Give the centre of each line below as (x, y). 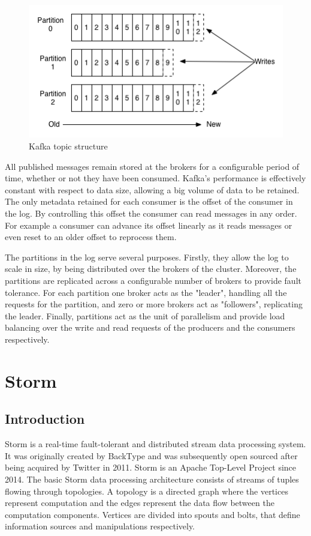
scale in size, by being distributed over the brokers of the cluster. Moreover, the (151, 269)
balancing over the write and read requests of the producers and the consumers (150, 327)
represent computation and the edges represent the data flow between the (140, 503)
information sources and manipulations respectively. (100, 526)
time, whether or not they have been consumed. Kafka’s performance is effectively (155, 178)
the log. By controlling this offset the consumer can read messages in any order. (151, 213)
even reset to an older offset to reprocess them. (91, 237)
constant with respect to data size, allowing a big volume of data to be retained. (152, 189)
